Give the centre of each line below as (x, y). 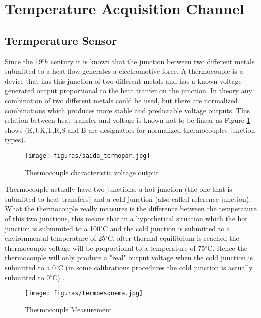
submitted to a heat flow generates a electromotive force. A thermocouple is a (124, 71)
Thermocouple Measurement (68, 309)
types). (15, 140)
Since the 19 (23, 61)
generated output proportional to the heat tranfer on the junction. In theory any (128, 91)
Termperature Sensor (61, 40)
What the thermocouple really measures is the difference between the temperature (131, 208)
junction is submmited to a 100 (53, 228)
